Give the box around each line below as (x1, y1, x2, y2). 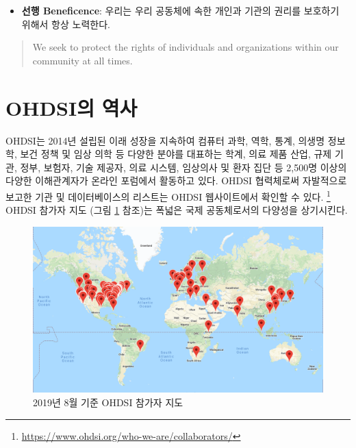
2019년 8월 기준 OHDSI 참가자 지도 (33, 395, 183, 409)
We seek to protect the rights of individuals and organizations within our (32, 40, 339, 54)
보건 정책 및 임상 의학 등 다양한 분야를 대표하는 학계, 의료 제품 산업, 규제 (20, 147, 332, 161)
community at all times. (32, 53, 133, 67)
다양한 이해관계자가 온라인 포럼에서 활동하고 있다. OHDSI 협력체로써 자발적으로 (5, 173, 347, 188)
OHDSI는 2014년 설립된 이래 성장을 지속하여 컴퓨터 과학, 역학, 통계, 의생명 (5, 133, 325, 147)
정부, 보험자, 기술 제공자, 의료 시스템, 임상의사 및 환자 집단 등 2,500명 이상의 (20, 160, 347, 174)
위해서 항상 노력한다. (21, 16, 110, 31)
